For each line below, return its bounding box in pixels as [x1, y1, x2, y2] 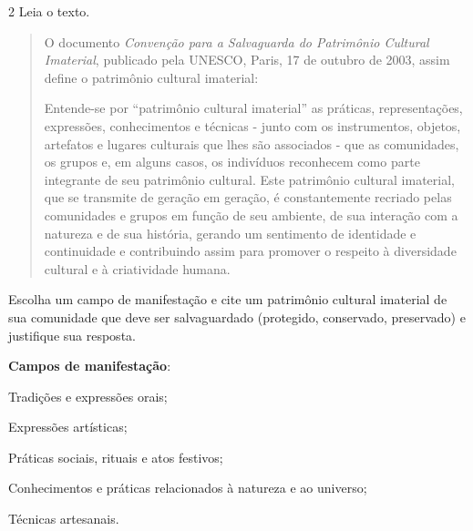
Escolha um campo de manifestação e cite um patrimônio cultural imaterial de [8, 290, 447, 309]
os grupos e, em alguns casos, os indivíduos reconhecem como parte [44, 152, 420, 171]
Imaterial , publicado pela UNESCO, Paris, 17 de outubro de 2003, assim [44, 50, 450, 69]
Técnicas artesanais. [8, 509, 119, 528]
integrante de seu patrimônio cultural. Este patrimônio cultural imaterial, [44, 169, 455, 189]
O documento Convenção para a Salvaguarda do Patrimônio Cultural [44, 32, 429, 51]
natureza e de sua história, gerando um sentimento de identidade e [44, 223, 416, 242]
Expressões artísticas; [8, 417, 128, 436]
